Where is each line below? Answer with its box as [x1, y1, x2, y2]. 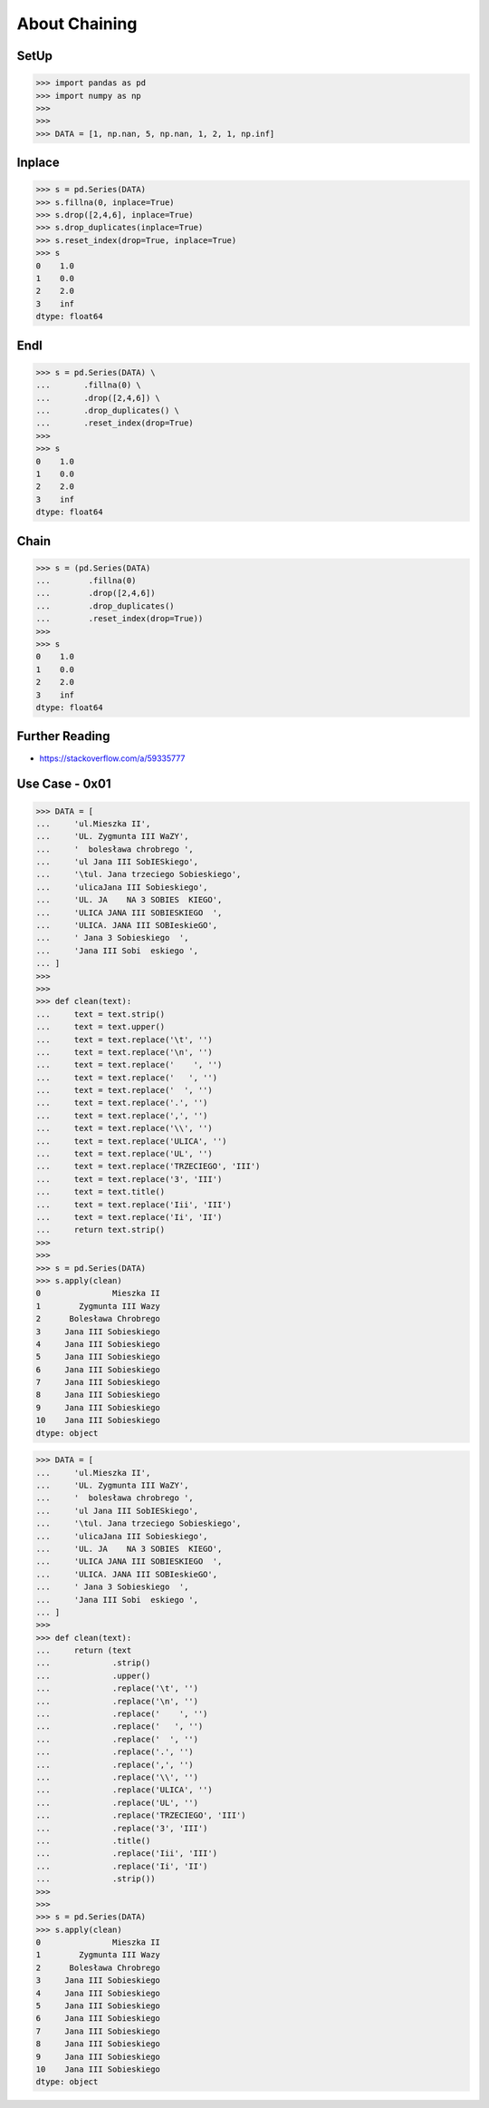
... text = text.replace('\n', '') [35, 1047, 213, 1057]
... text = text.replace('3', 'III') [35, 1174, 223, 1184]
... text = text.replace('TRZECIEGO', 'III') [35, 1161, 261, 1172]
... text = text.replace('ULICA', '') [35, 1136, 227, 1147]
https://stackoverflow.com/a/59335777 [39, 753, 186, 764]
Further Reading [16, 728, 110, 744]
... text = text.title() [35, 1186, 166, 1197]
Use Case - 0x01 [16, 776, 111, 792]
